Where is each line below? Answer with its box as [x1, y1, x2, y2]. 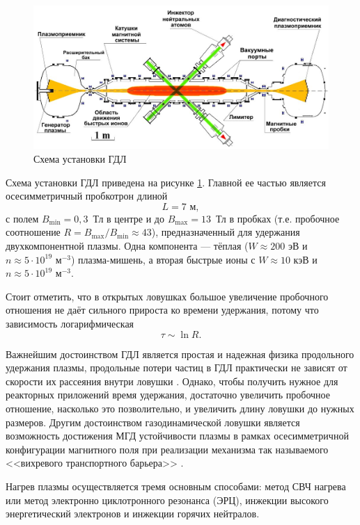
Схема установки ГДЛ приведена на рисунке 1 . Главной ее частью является [6, 175, 326, 189]
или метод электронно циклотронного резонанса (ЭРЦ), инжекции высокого [6, 492, 329, 507]
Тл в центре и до [93, 211, 164, 225]
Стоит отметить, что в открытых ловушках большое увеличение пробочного [6, 289, 329, 303]
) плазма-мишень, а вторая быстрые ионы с [70, 252, 256, 266]
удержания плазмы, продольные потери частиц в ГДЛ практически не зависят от [6, 360, 347, 375]
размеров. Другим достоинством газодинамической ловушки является [6, 414, 300, 429]
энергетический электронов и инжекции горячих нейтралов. [6, 506, 260, 521]
